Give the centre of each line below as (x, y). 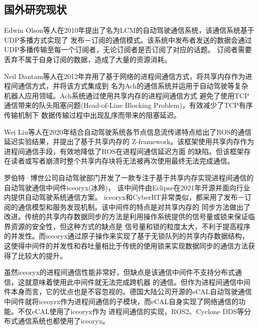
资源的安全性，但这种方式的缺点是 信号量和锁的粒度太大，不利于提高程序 (130, 226)
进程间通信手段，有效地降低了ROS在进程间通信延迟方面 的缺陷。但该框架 (124, 151)
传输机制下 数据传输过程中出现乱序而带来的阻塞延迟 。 (92, 115)
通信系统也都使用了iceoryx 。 (64, 321)
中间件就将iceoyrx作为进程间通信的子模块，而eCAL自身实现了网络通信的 (121, 301)
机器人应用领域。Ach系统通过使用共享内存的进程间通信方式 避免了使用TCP (127, 95)
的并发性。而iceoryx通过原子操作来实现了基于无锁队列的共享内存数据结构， (127, 236)
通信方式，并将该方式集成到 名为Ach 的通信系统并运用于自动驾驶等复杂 (133, 86)
